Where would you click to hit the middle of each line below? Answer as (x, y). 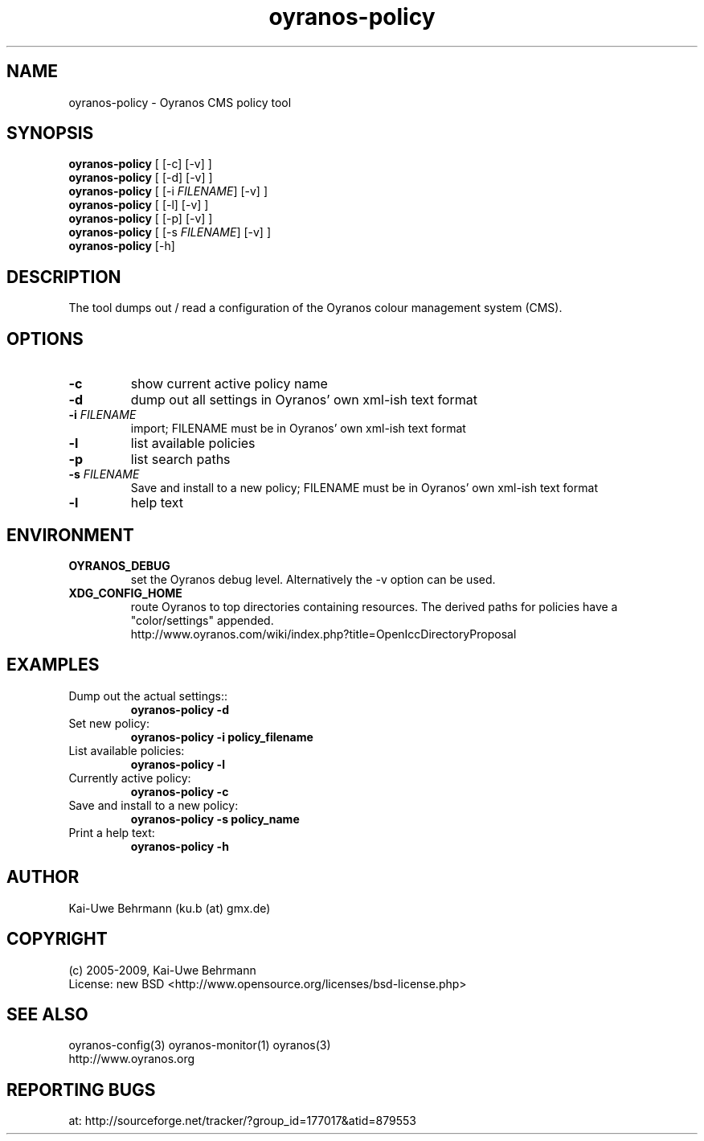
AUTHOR (43, 877)
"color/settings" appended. (202, 620)
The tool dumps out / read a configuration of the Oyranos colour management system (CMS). (315, 308)
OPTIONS (45, 339)
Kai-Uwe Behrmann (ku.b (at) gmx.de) (170, 908)
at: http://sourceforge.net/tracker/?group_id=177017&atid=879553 (242, 1121)
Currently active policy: (130, 778)
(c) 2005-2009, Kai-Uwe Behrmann (162, 970)
